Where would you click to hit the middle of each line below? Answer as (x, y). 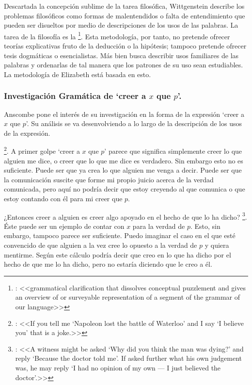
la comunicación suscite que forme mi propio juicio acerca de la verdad (109, 179)
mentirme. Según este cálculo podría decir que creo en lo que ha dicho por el (118, 254)
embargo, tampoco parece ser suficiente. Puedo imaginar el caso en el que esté (120, 235)
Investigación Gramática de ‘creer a (75, 96)
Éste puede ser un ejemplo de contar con (64, 226)
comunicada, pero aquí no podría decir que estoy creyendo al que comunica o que (125, 189)
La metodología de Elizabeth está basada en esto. (78, 74)
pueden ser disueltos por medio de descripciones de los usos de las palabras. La (121, 25)
